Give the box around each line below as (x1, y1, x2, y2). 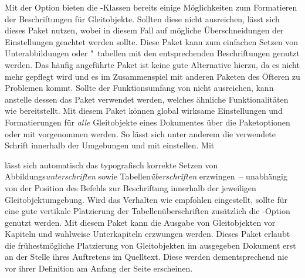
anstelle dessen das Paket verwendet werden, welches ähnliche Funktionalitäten (5, 93, 289, 105)
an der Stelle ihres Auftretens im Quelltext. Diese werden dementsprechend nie (5, 250, 288, 263)
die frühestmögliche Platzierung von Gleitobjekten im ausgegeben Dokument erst (5, 239, 296, 251)
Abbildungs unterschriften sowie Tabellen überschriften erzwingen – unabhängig (5, 170, 287, 182)
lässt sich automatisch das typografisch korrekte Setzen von (5, 158, 218, 171)
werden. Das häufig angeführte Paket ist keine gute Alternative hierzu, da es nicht (5, 58, 300, 70)
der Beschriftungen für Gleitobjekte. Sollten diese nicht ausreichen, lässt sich (5, 12, 280, 25)
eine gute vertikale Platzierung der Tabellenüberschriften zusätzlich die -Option (5, 205, 290, 217)
